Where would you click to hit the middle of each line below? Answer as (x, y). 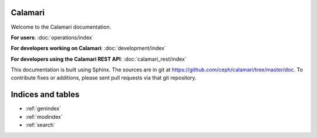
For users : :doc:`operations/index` (52, 37)
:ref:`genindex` (43, 109)
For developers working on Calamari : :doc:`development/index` (89, 48)
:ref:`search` (41, 125)
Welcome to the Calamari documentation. (61, 27)
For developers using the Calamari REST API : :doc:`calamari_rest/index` (99, 59)
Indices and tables (45, 94)
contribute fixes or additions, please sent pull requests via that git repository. (104, 78)
